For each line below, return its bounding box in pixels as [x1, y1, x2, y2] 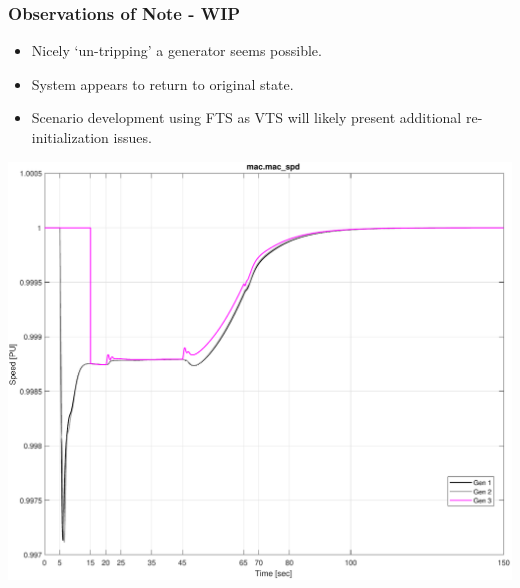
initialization [31, 127, 109, 147]
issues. [113, 127, 152, 147]
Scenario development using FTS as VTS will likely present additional [31, 107, 462, 128]
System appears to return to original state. [31, 73, 294, 94]
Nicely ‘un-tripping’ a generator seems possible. [31, 40, 322, 61]
